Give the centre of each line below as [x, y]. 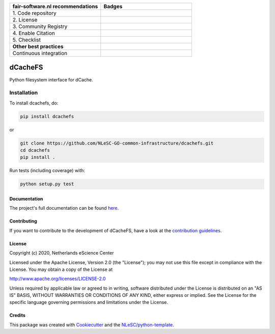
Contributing [23, 221]
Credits [17, 315]
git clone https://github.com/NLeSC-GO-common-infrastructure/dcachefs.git [117, 143]
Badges [113, 6]
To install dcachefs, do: [34, 103]
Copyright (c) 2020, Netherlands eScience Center [62, 253]
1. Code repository [34, 13]
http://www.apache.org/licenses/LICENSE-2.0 [58, 279]
